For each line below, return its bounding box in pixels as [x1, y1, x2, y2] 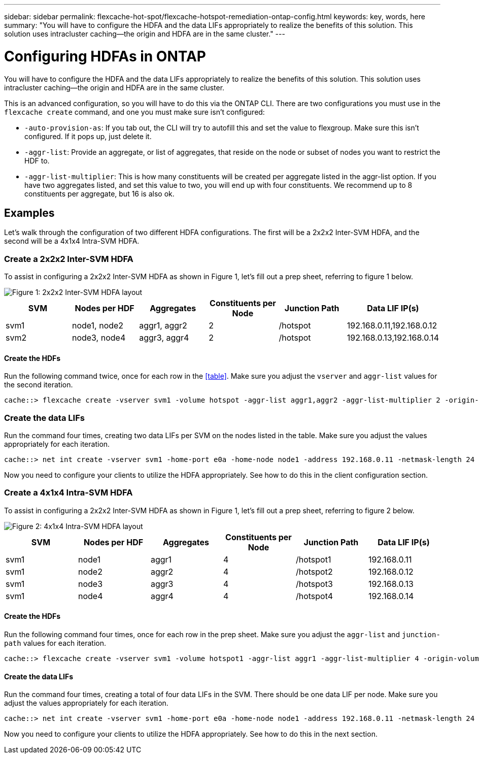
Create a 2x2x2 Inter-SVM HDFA [4, 253, 133, 264]
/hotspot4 [295, 590, 333, 601]
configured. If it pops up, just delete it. [24, 131, 152, 141]
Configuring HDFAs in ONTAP [4, 47, 207, 65]
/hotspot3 [295, 578, 333, 589]
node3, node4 [72, 333, 126, 343]
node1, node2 [72, 320, 124, 331]
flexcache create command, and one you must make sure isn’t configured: [4, 107, 265, 116]
